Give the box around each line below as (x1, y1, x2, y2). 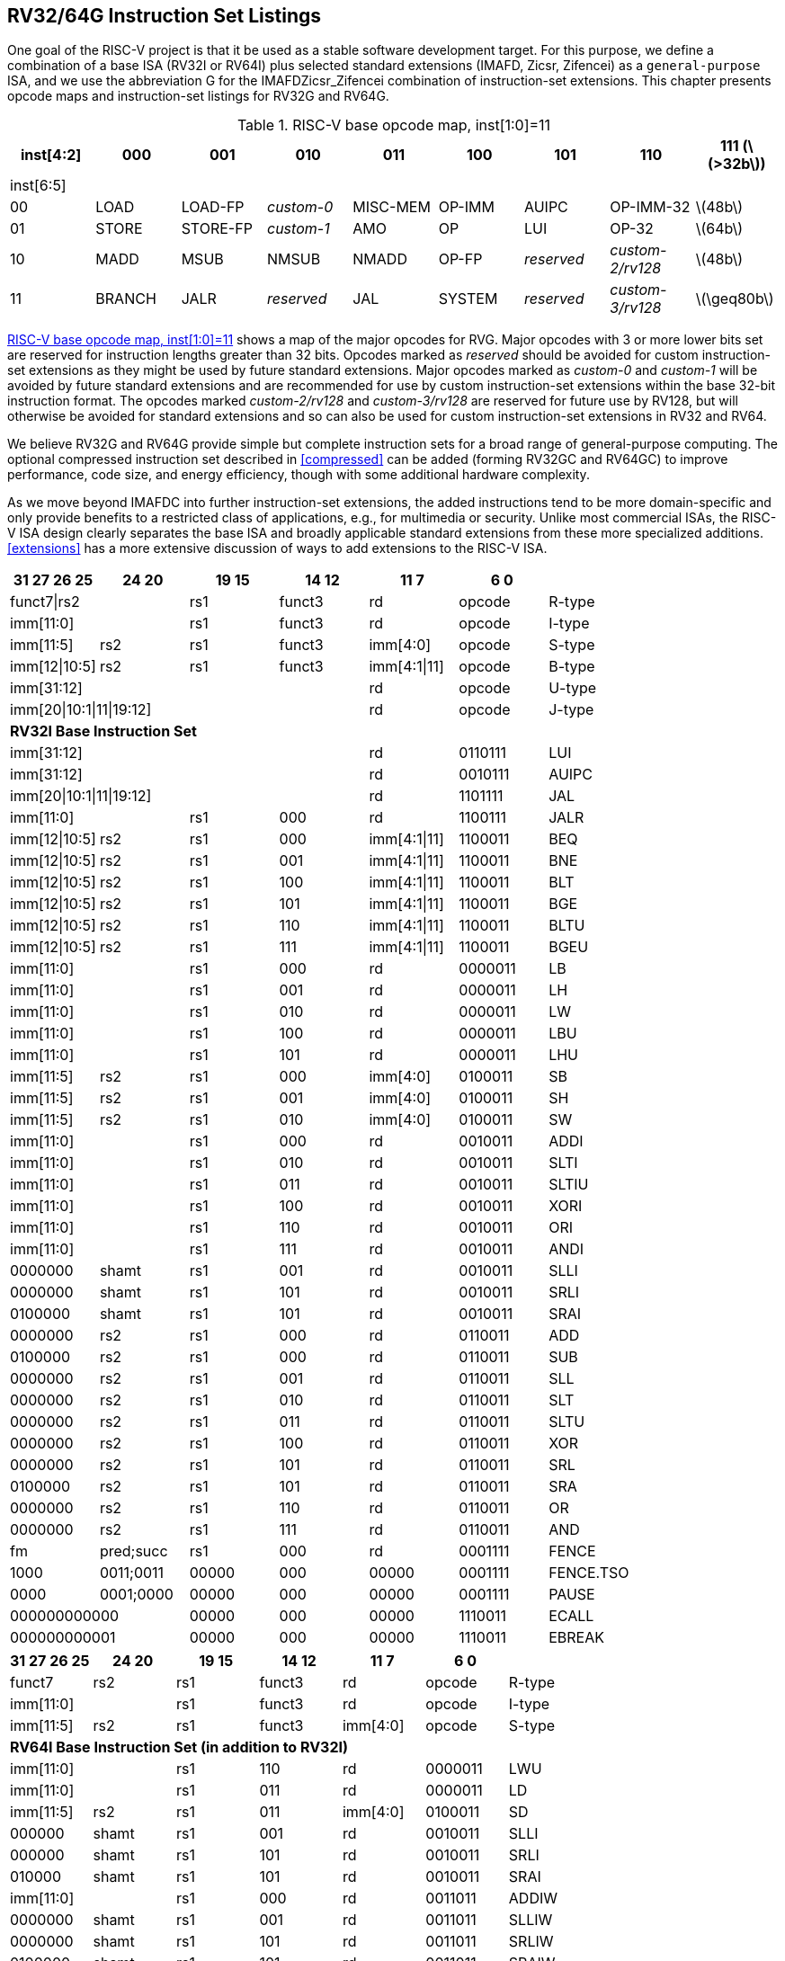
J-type (549, 700, 594, 719)
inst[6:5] (10, 176, 67, 195)
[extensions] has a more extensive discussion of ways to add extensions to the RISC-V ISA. (7, 540, 548, 557)
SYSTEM (438, 290, 498, 308)
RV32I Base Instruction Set (10, 722, 197, 741)
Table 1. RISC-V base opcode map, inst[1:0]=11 (236, 116, 551, 135)
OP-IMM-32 (610, 198, 691, 217)
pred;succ (99, 1542, 168, 1561)
